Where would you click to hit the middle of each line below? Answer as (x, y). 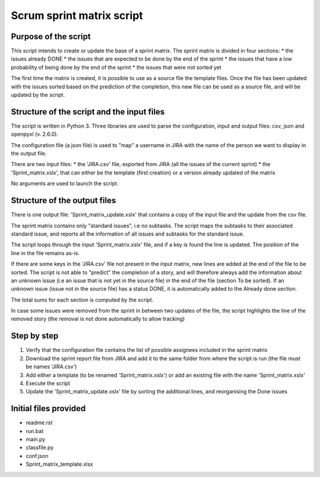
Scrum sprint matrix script (77, 15)
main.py (36, 440)
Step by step (35, 336)
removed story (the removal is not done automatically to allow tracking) (98, 319)
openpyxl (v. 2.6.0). (35, 134)
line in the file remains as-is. (45, 253)
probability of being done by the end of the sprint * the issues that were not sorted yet (116, 67)
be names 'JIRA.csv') (51, 367)
